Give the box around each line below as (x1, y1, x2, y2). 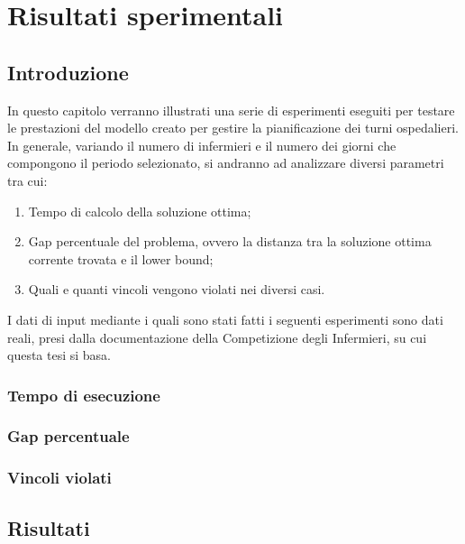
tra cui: (7, 171, 48, 189)
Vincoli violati (7, 466, 112, 489)
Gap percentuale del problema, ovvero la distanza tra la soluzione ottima (28, 232, 432, 251)
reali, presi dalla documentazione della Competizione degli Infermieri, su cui (7, 327, 427, 346)
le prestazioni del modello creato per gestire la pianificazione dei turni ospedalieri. (7, 118, 459, 137)
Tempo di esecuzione (7, 383, 160, 406)
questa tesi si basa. (7, 346, 112, 364)
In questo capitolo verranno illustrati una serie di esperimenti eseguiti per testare (7, 100, 455, 119)
